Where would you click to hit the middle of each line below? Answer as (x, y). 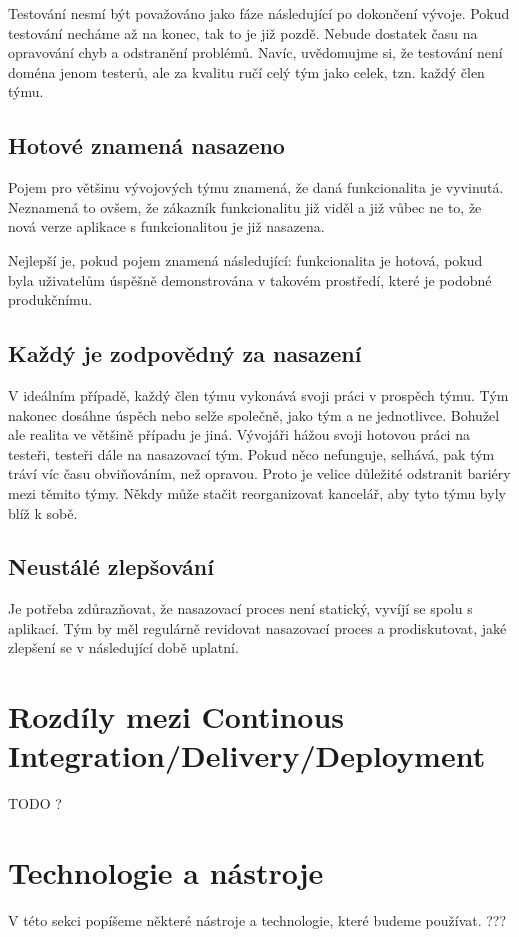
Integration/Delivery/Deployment (247, 755)
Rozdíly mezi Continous (176, 716)
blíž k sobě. (43, 512)
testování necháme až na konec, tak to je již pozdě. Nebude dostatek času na (243, 32)
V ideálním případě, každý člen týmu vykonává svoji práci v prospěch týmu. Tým (258, 394)
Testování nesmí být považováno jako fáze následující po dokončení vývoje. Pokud (259, 13)
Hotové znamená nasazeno (146, 145)
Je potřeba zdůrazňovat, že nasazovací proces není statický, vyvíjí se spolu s (240, 608)
